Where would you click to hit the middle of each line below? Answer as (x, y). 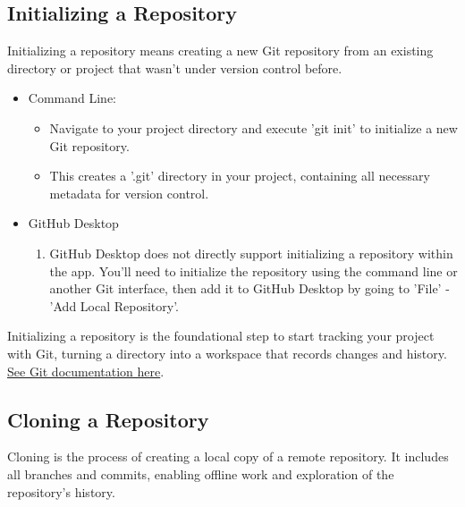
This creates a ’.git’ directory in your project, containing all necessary (240, 176)
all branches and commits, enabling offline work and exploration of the (201, 473)
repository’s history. (61, 491)
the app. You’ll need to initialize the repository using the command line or (254, 270)
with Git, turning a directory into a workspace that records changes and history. (227, 353)
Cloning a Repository (108, 419)
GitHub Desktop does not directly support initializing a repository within (251, 253)
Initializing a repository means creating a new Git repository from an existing (220, 51)
